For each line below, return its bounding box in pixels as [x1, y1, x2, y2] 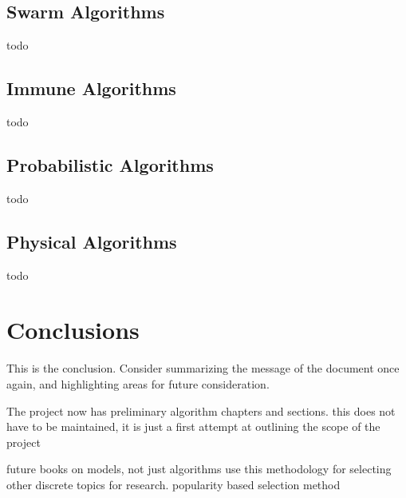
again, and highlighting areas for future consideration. [6, 375, 270, 392]
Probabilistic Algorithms [6, 152, 214, 177]
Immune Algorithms [6, 76, 176, 101]
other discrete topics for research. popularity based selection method [6, 476, 341, 492]
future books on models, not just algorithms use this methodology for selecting [6, 460, 392, 477]
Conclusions [6, 313, 140, 346]
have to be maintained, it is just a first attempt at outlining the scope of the [6, 418, 380, 435]
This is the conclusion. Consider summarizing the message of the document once [6, 360, 400, 376]
